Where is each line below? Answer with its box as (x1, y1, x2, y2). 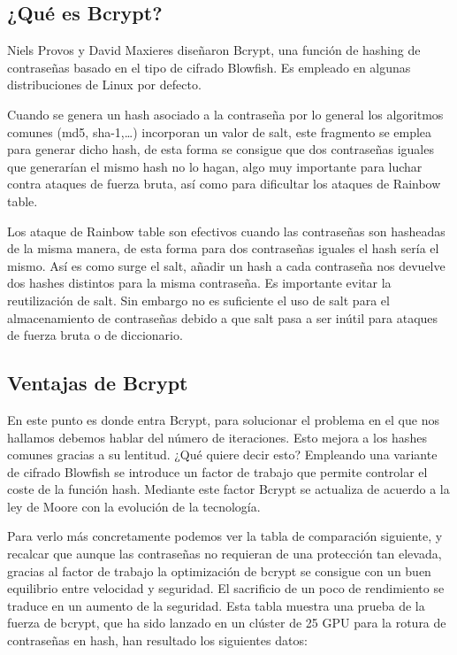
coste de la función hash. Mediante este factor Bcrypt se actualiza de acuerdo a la (7, 480, 450, 498)
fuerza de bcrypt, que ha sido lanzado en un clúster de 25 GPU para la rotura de (7, 613, 446, 632)
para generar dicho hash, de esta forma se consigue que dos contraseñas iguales (7, 140, 434, 158)
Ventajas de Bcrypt (7, 369, 188, 397)
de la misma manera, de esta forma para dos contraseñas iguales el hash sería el (7, 239, 439, 258)
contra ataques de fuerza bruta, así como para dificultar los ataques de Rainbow (7, 174, 441, 193)
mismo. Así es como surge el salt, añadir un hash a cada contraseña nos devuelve (7, 256, 446, 274)
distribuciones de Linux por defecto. (7, 75, 202, 94)
